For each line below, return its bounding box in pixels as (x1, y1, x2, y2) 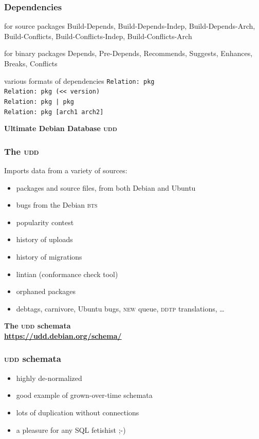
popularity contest (16, 216, 74, 227)
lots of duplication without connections (16, 407, 139, 417)
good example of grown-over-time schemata (16, 390, 153, 400)
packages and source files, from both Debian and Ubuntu (16, 182, 196, 193)
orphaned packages (16, 286, 76, 297)
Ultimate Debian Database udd (4, 123, 117, 134)
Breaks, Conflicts (4, 58, 58, 68)
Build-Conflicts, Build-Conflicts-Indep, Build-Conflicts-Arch (4, 30, 192, 41)
